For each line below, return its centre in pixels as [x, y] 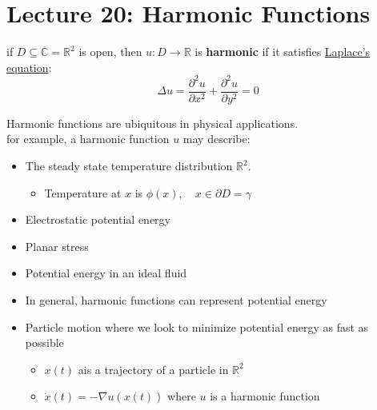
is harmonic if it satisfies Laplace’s [283, 52]
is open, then [110, 52]
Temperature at [83, 192]
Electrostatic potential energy [98, 219]
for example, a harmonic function [88, 139]
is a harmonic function [265, 396]
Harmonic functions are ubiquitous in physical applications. [152, 123]
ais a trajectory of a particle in [153, 369]
